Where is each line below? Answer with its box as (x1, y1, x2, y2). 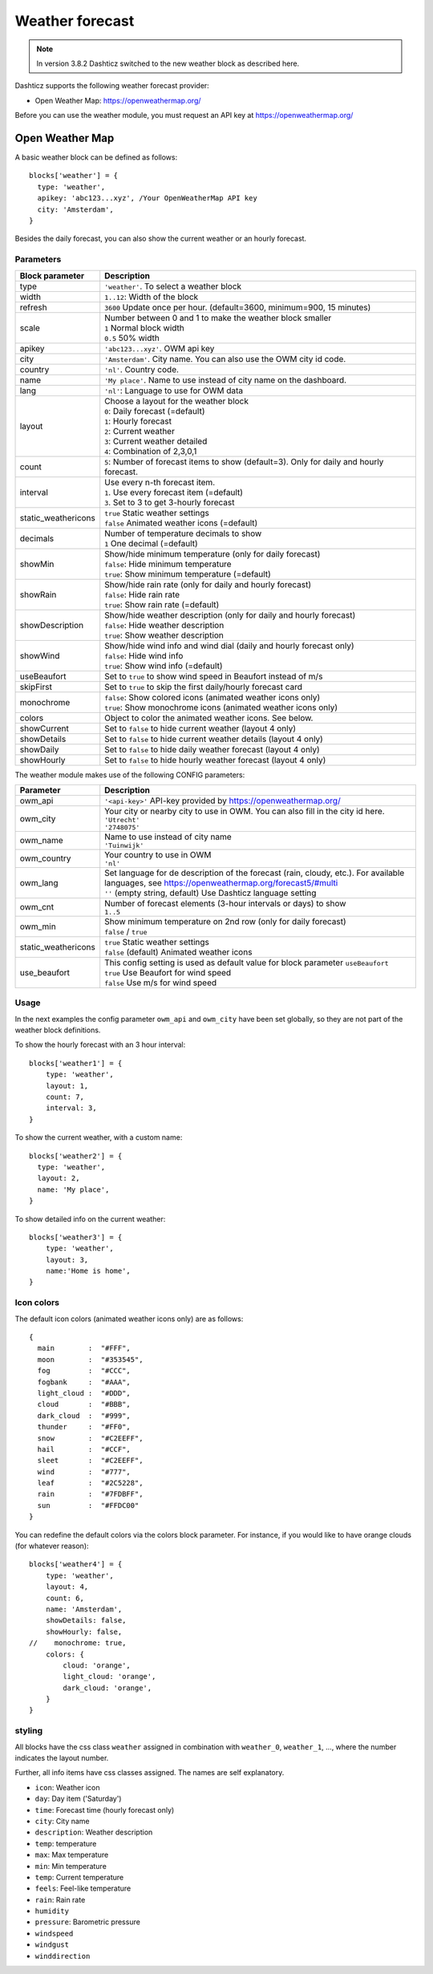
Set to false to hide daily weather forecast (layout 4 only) (104, 744, 320, 755)
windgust (34, 1940, 70, 1949)
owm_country (19, 853, 71, 864)
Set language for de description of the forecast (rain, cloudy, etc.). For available (104, 867, 405, 878)
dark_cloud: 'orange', (63, 1683, 152, 1692)
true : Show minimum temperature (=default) (104, 568, 272, 579)
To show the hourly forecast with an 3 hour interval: (14, 1040, 186, 1050)
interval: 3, (45, 1104, 97, 1113)
